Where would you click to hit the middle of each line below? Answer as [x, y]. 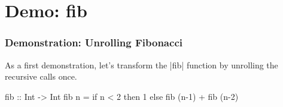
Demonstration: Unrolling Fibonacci [94, 43]
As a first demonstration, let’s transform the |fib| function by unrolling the [141, 64]
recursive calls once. [41, 76]
